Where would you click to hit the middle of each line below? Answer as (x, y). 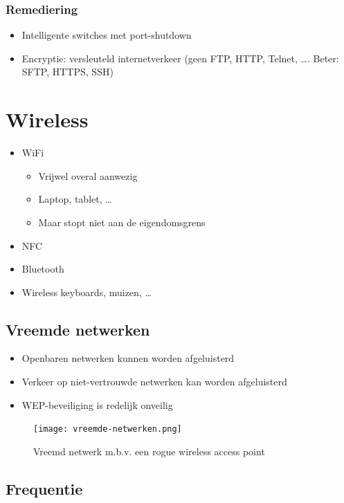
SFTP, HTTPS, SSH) (67, 72)
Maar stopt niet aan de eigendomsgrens (122, 222)
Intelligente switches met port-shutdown (107, 35)
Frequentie (44, 488)
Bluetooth (43, 269)
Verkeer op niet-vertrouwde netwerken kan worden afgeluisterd (154, 382)
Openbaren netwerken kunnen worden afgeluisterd (128, 358)
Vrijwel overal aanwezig (88, 175)
